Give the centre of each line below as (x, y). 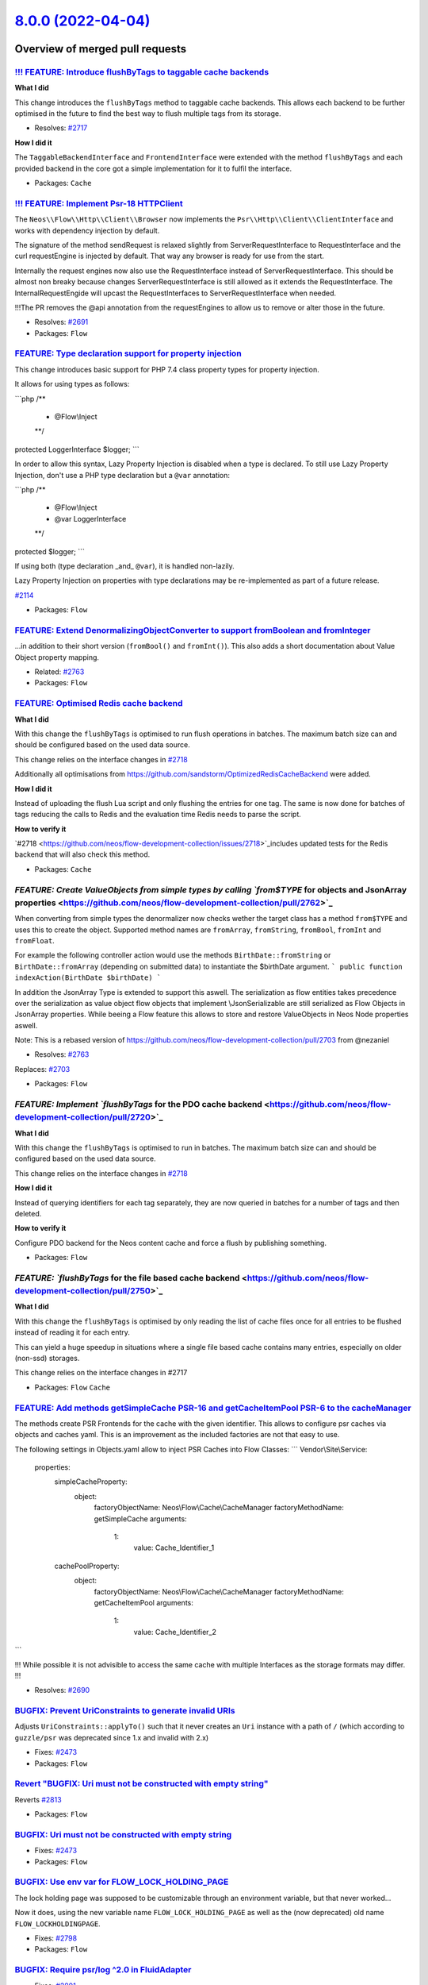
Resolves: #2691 (61, 322)
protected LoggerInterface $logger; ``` (77, 449)
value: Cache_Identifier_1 (174, 1548)
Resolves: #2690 (62, 1690)
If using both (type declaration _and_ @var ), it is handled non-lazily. (125, 566)
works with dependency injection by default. (87, 230)
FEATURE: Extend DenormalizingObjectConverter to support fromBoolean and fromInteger (193, 630)
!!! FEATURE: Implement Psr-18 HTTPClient (99, 203)
